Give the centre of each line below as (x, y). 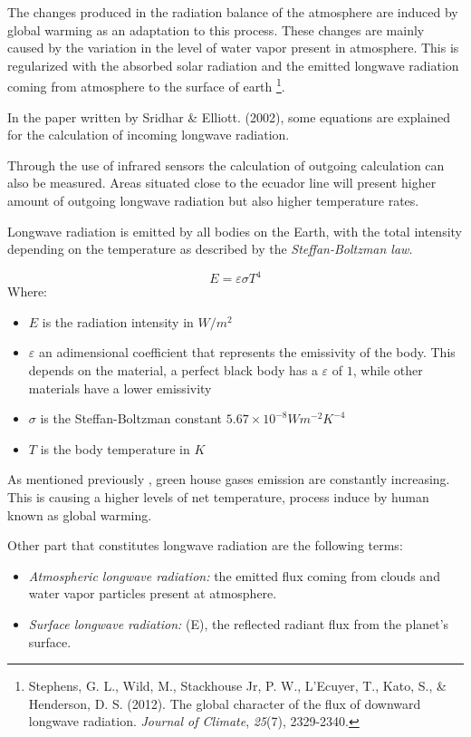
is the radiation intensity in (118, 321)
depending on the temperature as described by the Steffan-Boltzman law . (210, 249)
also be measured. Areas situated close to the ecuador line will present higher (222, 183)
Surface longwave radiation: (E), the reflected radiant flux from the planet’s (239, 624)
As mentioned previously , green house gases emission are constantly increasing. (229, 479)
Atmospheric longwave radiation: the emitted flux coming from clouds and (234, 575)
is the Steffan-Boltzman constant (131, 418)
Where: (27, 291)
